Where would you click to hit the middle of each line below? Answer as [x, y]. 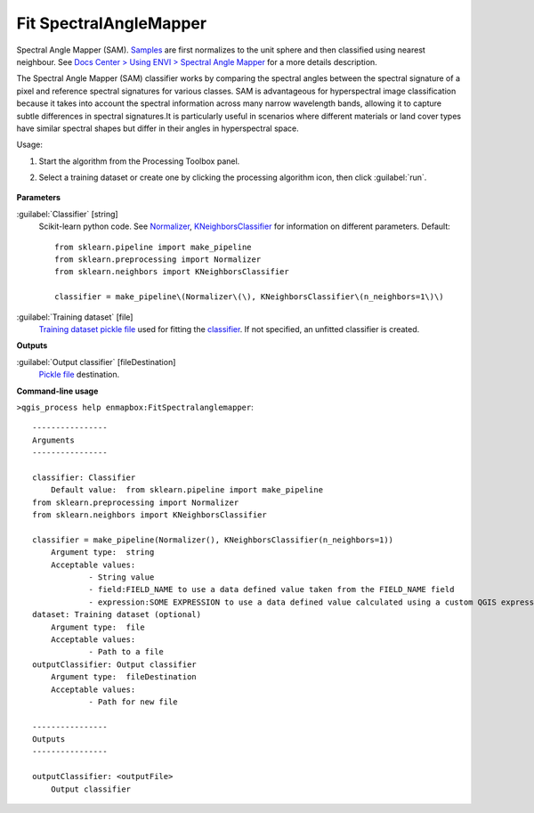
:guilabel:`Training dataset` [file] [75, 317]
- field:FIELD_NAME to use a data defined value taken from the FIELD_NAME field [271, 589]
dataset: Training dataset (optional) [117, 615]
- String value [121, 577]
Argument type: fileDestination [124, 677]
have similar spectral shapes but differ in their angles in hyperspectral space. [158, 128]
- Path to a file [126, 652]
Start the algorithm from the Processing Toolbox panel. [139, 161]
